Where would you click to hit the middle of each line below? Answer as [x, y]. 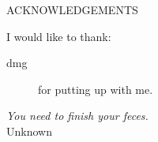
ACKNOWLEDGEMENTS [72, 9]
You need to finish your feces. [77, 116]
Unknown [29, 131]
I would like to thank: [59, 36]
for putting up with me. [96, 89]
